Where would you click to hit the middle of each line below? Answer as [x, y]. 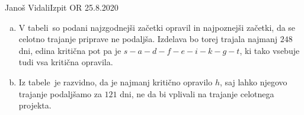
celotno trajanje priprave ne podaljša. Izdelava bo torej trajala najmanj [148, 39]
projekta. [35, 105]
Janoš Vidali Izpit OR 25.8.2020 [62, 7]
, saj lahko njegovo [253, 82]
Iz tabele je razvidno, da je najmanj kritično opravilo [116, 82]
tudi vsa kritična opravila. [66, 62]
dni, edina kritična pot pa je [70, 50]
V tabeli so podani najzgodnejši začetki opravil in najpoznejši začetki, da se [157, 27]
